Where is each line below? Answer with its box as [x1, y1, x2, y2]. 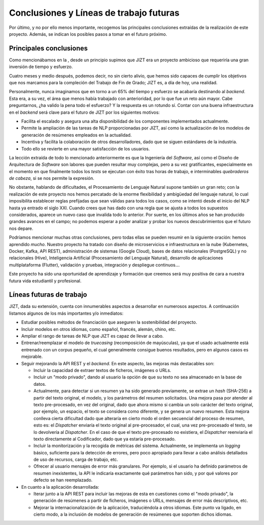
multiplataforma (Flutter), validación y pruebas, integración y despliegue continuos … [9, 262, 180, 268]
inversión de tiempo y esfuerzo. [9, 64, 73, 70]
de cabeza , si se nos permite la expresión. [9, 175, 95, 181]
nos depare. [9, 225, 34, 231]
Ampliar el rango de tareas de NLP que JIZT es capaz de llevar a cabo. [21, 333, 164, 339]
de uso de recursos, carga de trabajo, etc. [33, 456, 118, 463]
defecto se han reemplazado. [33, 477, 93, 483]
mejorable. [21, 353, 43, 360]
